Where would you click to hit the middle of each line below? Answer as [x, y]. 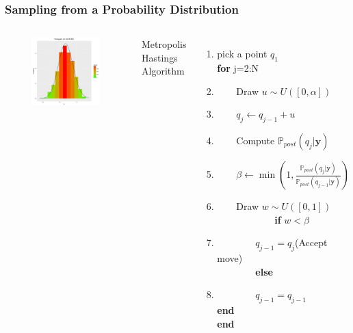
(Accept [311, 242]
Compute [256, 140]
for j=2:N [238, 68]
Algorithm [163, 71]
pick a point [242, 54]
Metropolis [164, 44]
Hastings [160, 57]
